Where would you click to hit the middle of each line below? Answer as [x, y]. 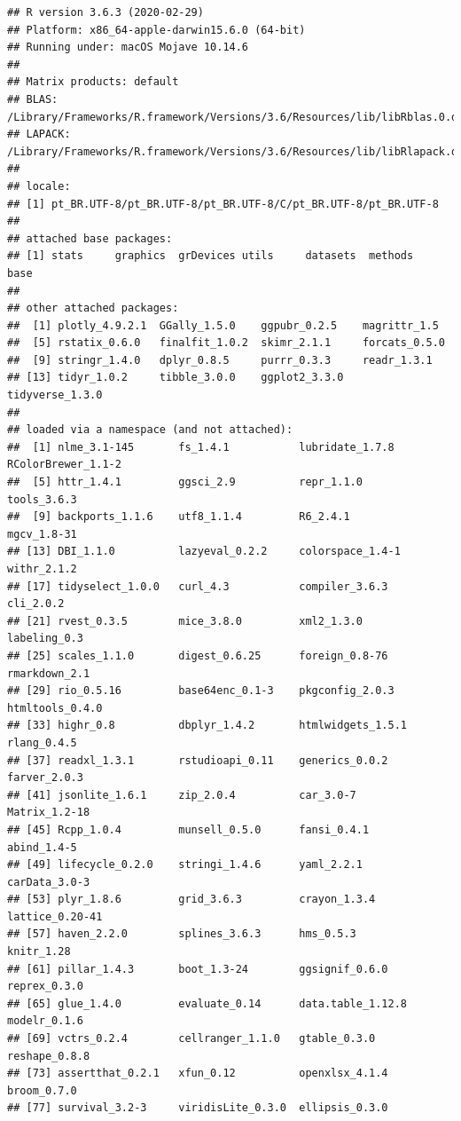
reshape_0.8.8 [49, 1056]
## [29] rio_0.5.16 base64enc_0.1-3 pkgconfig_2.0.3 [201, 691]
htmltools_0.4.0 [55, 708]
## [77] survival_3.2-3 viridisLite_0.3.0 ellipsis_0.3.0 [198, 1108]
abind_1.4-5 [42, 847]
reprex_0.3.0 [45, 987]
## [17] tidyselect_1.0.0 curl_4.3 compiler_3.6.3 [198, 586]
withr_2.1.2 [42, 569]
